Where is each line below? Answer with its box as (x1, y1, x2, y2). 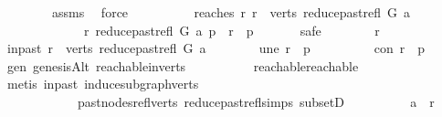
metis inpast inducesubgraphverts (6, 74, 199, 93)
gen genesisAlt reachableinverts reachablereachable (6, 56, 359, 75)
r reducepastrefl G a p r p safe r (83, 20, 380, 39)
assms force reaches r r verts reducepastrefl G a (51, 3, 411, 21)
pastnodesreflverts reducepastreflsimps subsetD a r (77, 91, 435, 111)
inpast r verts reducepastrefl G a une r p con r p (6, 38, 426, 58)
